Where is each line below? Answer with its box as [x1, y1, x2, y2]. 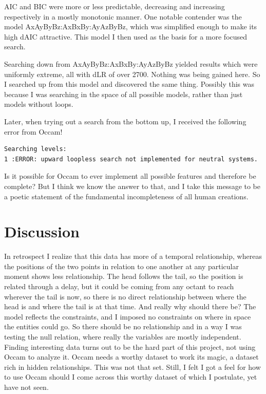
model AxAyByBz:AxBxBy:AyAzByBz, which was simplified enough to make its [4, 21, 257, 32]
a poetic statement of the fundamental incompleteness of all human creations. [4, 191, 249, 201]
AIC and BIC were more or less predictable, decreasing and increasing [4, 1, 225, 11]
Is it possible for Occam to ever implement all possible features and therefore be [4, 171, 256, 181]
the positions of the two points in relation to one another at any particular [4, 260, 239, 271]
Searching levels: [4, 145, 67, 153]
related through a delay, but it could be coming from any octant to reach [4, 281, 234, 291]
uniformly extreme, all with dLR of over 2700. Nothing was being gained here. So [4, 68, 260, 79]
